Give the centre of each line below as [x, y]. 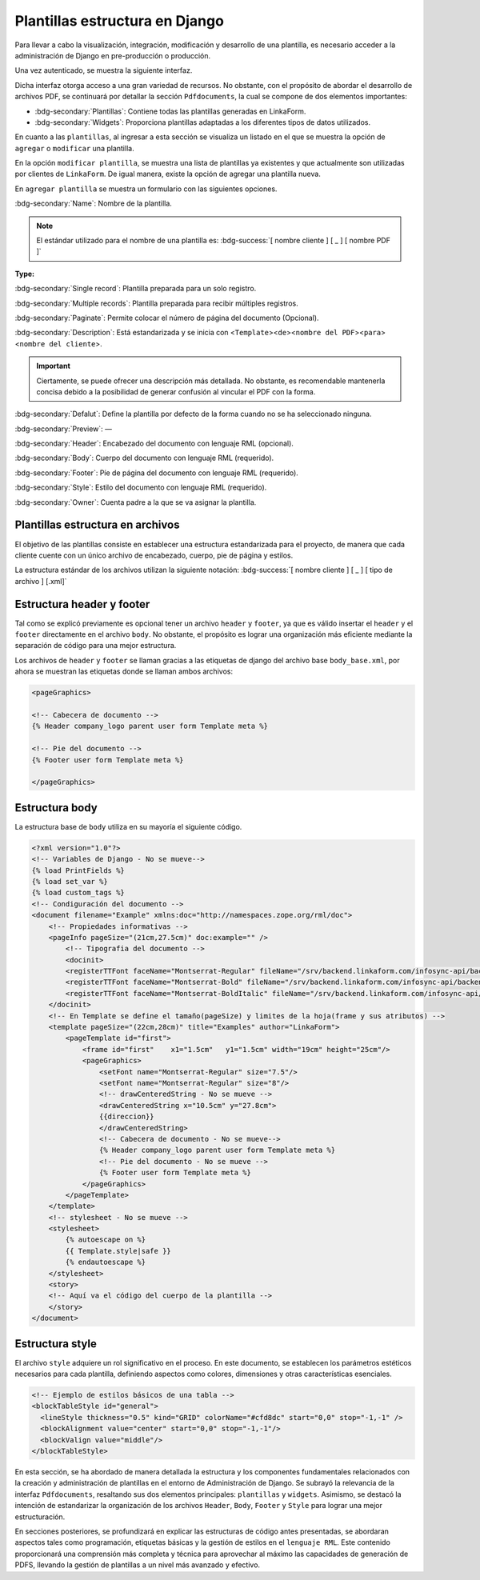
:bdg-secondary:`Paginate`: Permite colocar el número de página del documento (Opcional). [167, 318]
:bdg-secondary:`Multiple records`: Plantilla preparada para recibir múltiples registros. [157, 303]
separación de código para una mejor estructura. [96, 646]
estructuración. [40, 1517]
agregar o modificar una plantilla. [75, 148]
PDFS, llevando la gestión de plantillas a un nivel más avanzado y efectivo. [137, 1565]
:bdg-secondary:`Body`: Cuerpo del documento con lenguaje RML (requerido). [144, 458]
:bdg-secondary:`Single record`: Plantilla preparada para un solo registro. [136, 289]
